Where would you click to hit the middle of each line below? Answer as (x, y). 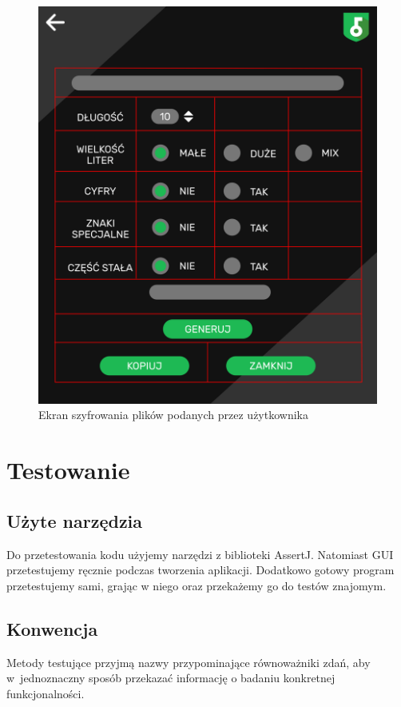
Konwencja (52, 628)
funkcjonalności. (46, 693)
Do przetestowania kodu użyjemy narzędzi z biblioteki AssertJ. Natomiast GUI (200, 554)
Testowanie (68, 470)
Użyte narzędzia (75, 520)
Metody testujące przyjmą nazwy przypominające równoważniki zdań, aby (189, 662)
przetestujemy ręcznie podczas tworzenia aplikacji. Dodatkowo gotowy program (200, 570)
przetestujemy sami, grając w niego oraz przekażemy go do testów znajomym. (197, 585)
